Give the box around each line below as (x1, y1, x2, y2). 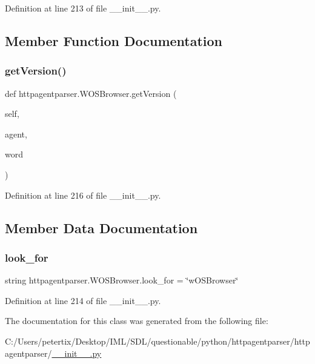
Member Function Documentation (5, 31, 223, 50)
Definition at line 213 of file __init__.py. (5, 2, 161, 14)
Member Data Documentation (5, 218, 198, 237)
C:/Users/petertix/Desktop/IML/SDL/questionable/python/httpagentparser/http (5, 334, 310, 347)
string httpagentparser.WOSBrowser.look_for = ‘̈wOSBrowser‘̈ (5, 274, 239, 286)
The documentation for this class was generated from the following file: (5, 314, 268, 327)
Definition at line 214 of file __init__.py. (5, 294, 161, 306)
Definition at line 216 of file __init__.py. (5, 188, 161, 201)
